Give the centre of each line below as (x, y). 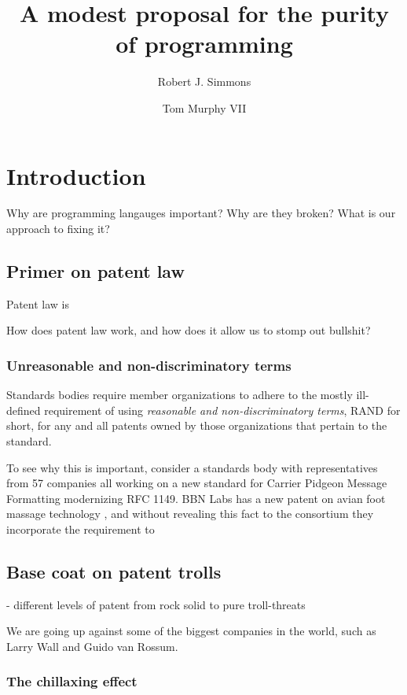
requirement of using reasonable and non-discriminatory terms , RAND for (222, 410)
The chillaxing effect (72, 681)
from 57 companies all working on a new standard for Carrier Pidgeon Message (197, 483)
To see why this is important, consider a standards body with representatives (192, 467)
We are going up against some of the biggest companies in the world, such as (191, 631)
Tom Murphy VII (204, 107)
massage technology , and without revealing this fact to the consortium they (190, 514)
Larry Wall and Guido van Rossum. (92, 646)
